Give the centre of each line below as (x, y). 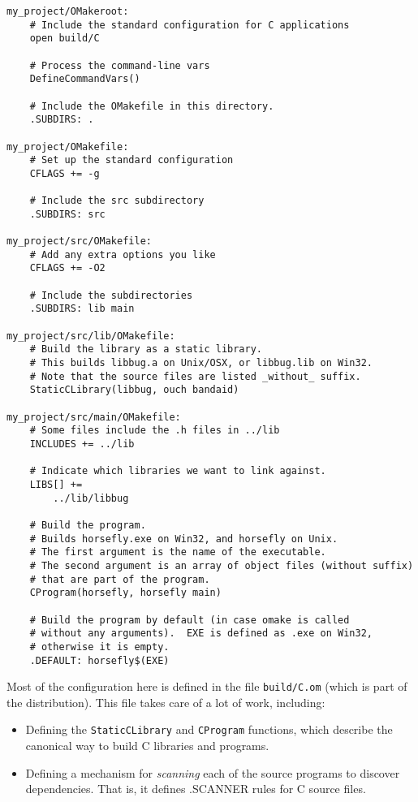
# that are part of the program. (120, 579)
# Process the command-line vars (120, 65)
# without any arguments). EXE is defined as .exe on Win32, (201, 634)
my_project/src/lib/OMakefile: (91, 336)
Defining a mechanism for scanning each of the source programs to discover (213, 772)
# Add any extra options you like (123, 254)
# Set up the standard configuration (131, 160)
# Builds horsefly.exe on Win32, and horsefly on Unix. (184, 539)
